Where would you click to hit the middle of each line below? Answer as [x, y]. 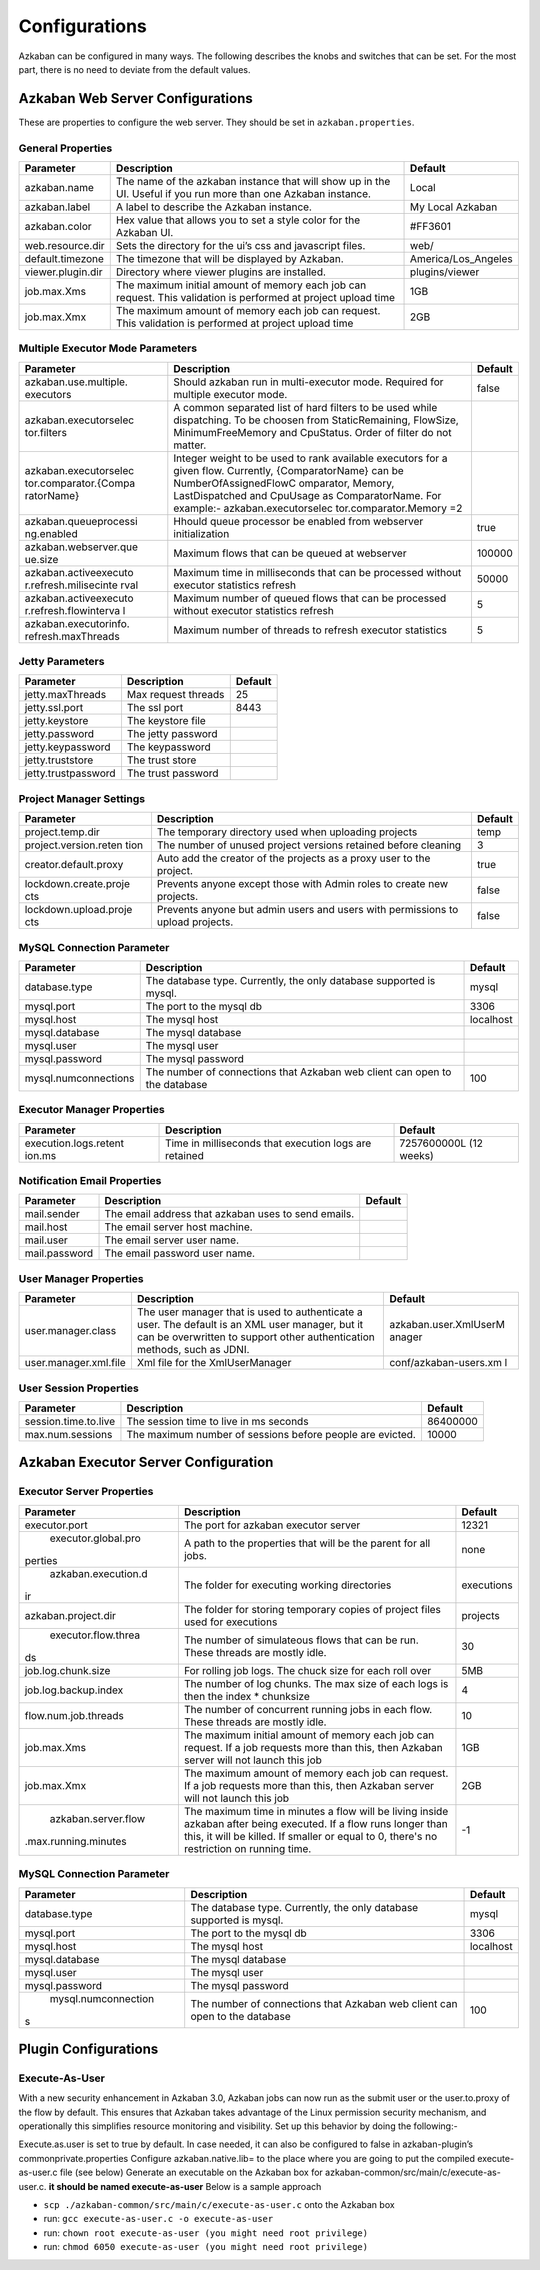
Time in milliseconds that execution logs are [268, 1143]
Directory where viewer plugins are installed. [221, 272]
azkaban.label [57, 207]
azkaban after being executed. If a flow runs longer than [316, 1823]
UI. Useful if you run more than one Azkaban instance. [243, 193]
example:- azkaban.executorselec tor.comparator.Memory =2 [318, 508]
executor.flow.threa [94, 1635]
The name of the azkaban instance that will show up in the [253, 181]
